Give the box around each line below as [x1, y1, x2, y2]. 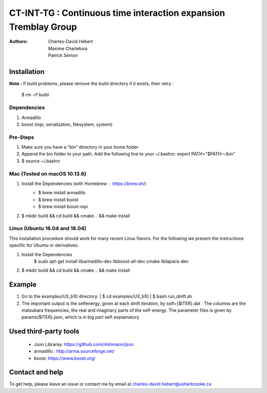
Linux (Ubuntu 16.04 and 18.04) [9, 225, 87, 232]
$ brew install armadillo [38, 190, 86, 196]
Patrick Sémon [48, 53, 78, 58]
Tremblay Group [9, 21, 77, 32]
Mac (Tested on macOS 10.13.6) [9, 170, 87, 177]
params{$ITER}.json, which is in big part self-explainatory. [21, 314, 140, 320]
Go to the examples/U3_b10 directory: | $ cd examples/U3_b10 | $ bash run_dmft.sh [21, 293, 192, 299]
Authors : [9, 39, 28, 45]
